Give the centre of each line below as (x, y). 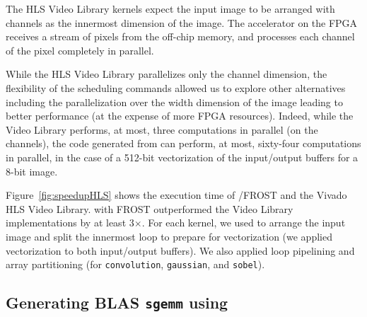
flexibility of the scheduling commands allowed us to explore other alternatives (176, 87)
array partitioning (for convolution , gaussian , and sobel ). (135, 264)
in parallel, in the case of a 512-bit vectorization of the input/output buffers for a (182, 157)
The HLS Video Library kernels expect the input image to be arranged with (170, 8)
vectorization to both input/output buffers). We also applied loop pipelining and (180, 250)
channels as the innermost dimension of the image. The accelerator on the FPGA (182, 22)
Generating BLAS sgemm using (117, 302)
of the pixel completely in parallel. (80, 50)
